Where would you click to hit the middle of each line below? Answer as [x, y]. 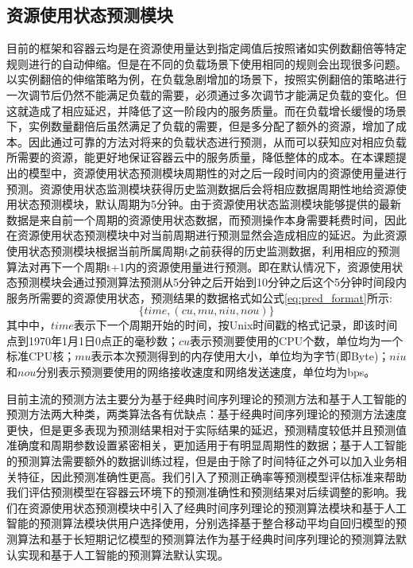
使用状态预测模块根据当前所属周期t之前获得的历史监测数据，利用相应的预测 [203, 250]
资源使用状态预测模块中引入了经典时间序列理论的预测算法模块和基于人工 [217, 507]
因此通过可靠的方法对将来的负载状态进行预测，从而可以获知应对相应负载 [217, 141]
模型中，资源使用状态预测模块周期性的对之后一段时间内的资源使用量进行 [217, 172]
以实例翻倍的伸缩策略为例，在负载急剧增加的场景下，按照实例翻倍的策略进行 [206, 79]
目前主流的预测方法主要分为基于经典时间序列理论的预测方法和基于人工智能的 [206, 398]
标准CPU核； [41, 356]
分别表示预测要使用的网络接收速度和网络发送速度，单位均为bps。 [206, 372]
